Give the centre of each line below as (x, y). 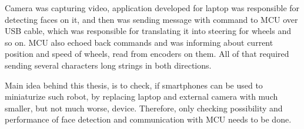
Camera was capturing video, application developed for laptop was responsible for (152, 8)
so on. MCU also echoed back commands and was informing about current (139, 42)
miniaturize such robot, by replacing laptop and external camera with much (141, 96)
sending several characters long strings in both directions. (108, 65)
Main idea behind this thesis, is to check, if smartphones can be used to (134, 85)
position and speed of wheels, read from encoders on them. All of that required (147, 54)
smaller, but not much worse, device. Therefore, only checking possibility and (144, 108)
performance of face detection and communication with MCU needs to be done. (148, 119)
